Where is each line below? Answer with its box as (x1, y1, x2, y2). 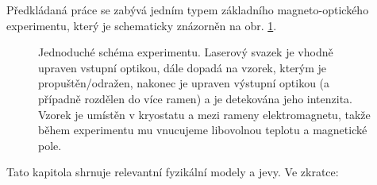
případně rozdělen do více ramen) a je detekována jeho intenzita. (38, 90, 353, 106)
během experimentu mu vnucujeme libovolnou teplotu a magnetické (38, 121, 367, 138)
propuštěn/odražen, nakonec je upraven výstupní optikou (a (38, 75, 330, 91)
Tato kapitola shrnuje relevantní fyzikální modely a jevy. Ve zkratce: (6, 164, 339, 180)
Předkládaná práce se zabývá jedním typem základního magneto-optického (6, 2, 369, 17)
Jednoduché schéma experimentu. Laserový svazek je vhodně (38, 44, 333, 60)
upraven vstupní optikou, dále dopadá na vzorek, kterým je (38, 59, 327, 75)
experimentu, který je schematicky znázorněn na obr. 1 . (6, 17, 277, 33)
